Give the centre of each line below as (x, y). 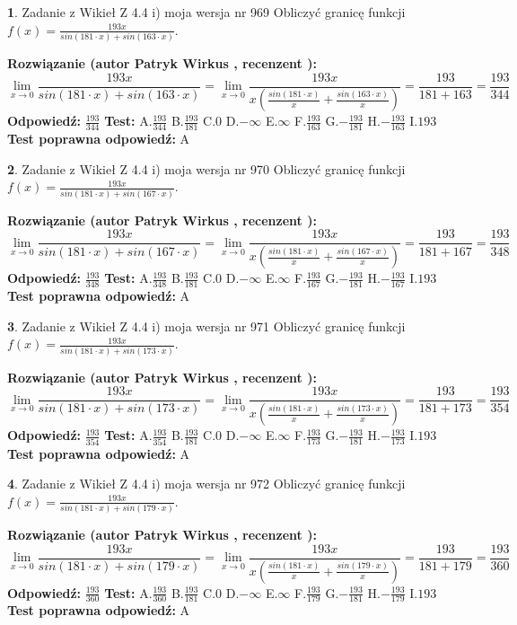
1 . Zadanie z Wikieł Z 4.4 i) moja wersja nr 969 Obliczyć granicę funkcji (206, 12)
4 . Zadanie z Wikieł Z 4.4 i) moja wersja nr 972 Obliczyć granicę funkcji (206, 484)
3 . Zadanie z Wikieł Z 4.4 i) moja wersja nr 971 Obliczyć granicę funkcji (206, 326)
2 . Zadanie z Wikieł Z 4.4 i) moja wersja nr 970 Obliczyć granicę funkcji (206, 168)
